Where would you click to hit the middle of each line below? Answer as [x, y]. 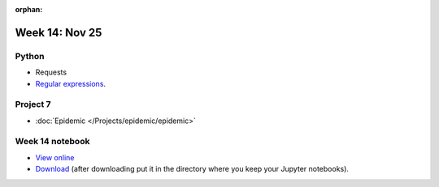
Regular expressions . [70, 83]
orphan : [29, 9]
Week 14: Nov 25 [59, 32]
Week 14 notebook [52, 142]
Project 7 [33, 104]
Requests [51, 72]
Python [30, 56]
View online [55, 157]
